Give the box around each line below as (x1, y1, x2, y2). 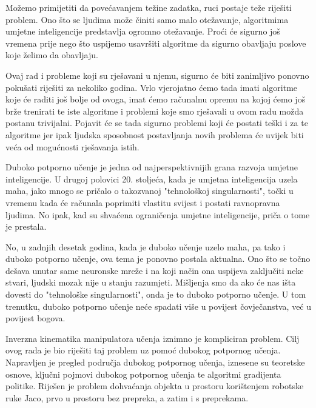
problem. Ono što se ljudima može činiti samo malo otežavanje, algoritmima (5, 13, 289, 25)
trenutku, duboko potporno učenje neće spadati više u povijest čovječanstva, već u (5, 299, 312, 312)
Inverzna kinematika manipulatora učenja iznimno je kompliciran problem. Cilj (5, 332, 300, 344)
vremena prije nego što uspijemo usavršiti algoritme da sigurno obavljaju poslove (5, 36, 306, 49)
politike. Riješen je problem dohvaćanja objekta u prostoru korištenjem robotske (5, 380, 304, 392)
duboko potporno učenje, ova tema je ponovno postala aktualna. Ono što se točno (5, 252, 311, 265)
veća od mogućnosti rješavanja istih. (5, 140, 140, 153)
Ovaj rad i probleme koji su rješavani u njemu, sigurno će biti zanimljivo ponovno (5, 69, 309, 81)
